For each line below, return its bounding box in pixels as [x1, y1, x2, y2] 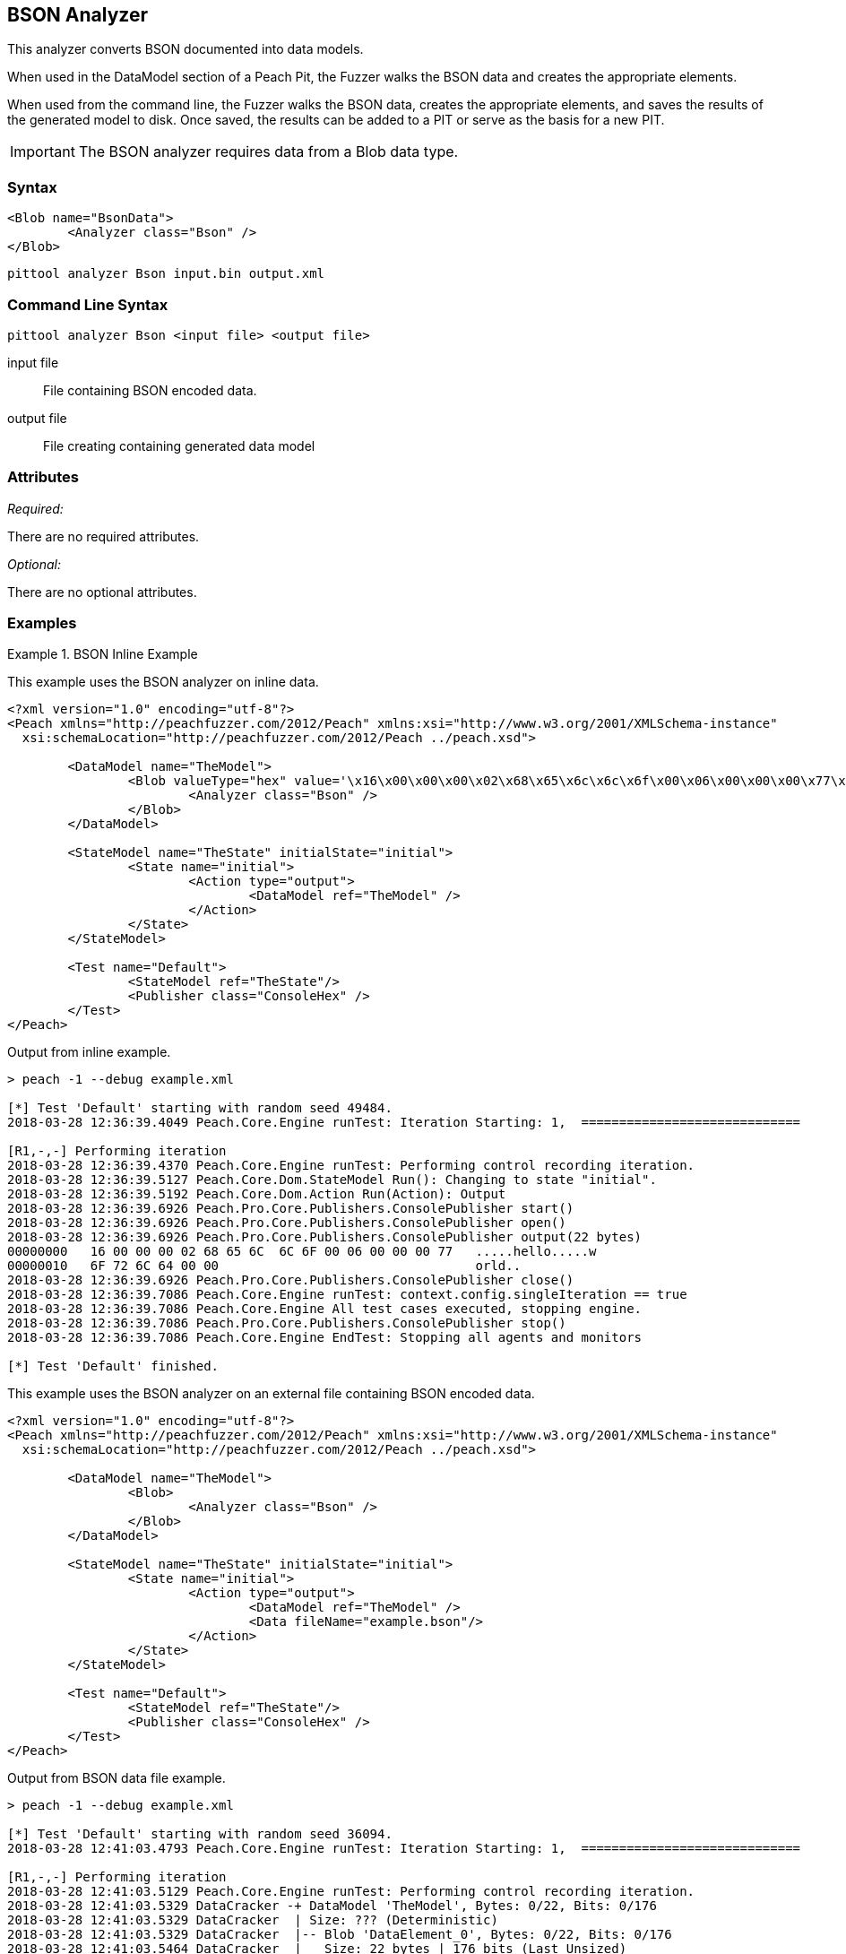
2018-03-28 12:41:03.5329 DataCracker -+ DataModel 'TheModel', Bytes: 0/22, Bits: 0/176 [7, 1898, 657, 1914]
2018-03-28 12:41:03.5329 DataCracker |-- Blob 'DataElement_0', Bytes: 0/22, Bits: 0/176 [7, 1927, 672, 1942]
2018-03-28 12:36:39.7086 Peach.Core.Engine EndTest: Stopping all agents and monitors [7, 1330, 643, 1345]
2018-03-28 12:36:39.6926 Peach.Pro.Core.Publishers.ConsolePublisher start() [7, 1201, 574, 1216]
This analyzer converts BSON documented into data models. [7, 41, 364, 57]
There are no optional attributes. [7, 584, 197, 600]
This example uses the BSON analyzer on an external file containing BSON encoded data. [7, 1386, 535, 1402]
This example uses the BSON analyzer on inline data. [7, 674, 319, 690]
